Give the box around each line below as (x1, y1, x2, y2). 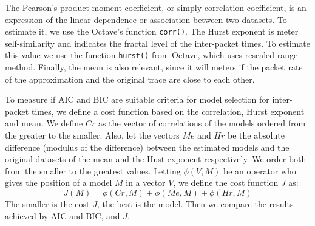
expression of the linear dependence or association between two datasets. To (5, 13, 287, 26)
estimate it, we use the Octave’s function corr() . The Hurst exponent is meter (5, 25, 299, 38)
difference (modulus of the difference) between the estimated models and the (5, 140, 290, 153)
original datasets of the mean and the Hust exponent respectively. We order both (5, 152, 307, 165)
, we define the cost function (173, 176, 279, 189)
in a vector (126, 176, 166, 189)
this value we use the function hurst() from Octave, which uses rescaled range (5, 49, 298, 61)
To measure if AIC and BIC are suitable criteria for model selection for (5, 93, 269, 106)
